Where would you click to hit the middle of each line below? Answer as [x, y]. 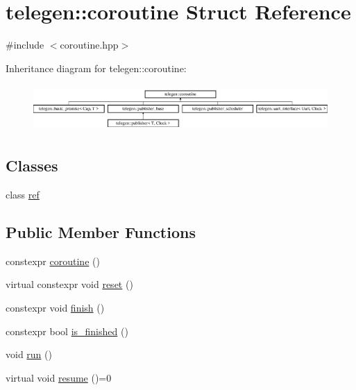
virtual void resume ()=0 [59, 377]
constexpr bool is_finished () [67, 331]
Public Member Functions [101, 231]
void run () [29, 354]
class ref [23, 194]
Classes [32, 166]
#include [25, 45]
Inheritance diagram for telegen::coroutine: [96, 68]
